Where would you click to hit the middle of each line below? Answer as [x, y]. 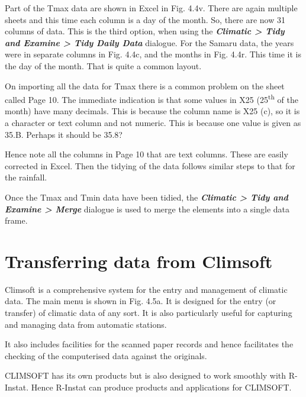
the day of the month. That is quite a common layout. [103, 65]
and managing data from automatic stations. [86, 324]
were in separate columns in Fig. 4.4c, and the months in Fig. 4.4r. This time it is [153, 54]
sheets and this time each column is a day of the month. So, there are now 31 [145, 19]
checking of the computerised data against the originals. [106, 355]
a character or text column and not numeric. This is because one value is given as [153, 122]
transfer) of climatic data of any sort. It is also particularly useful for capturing [149, 313]
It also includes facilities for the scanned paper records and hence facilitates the [149, 344]
